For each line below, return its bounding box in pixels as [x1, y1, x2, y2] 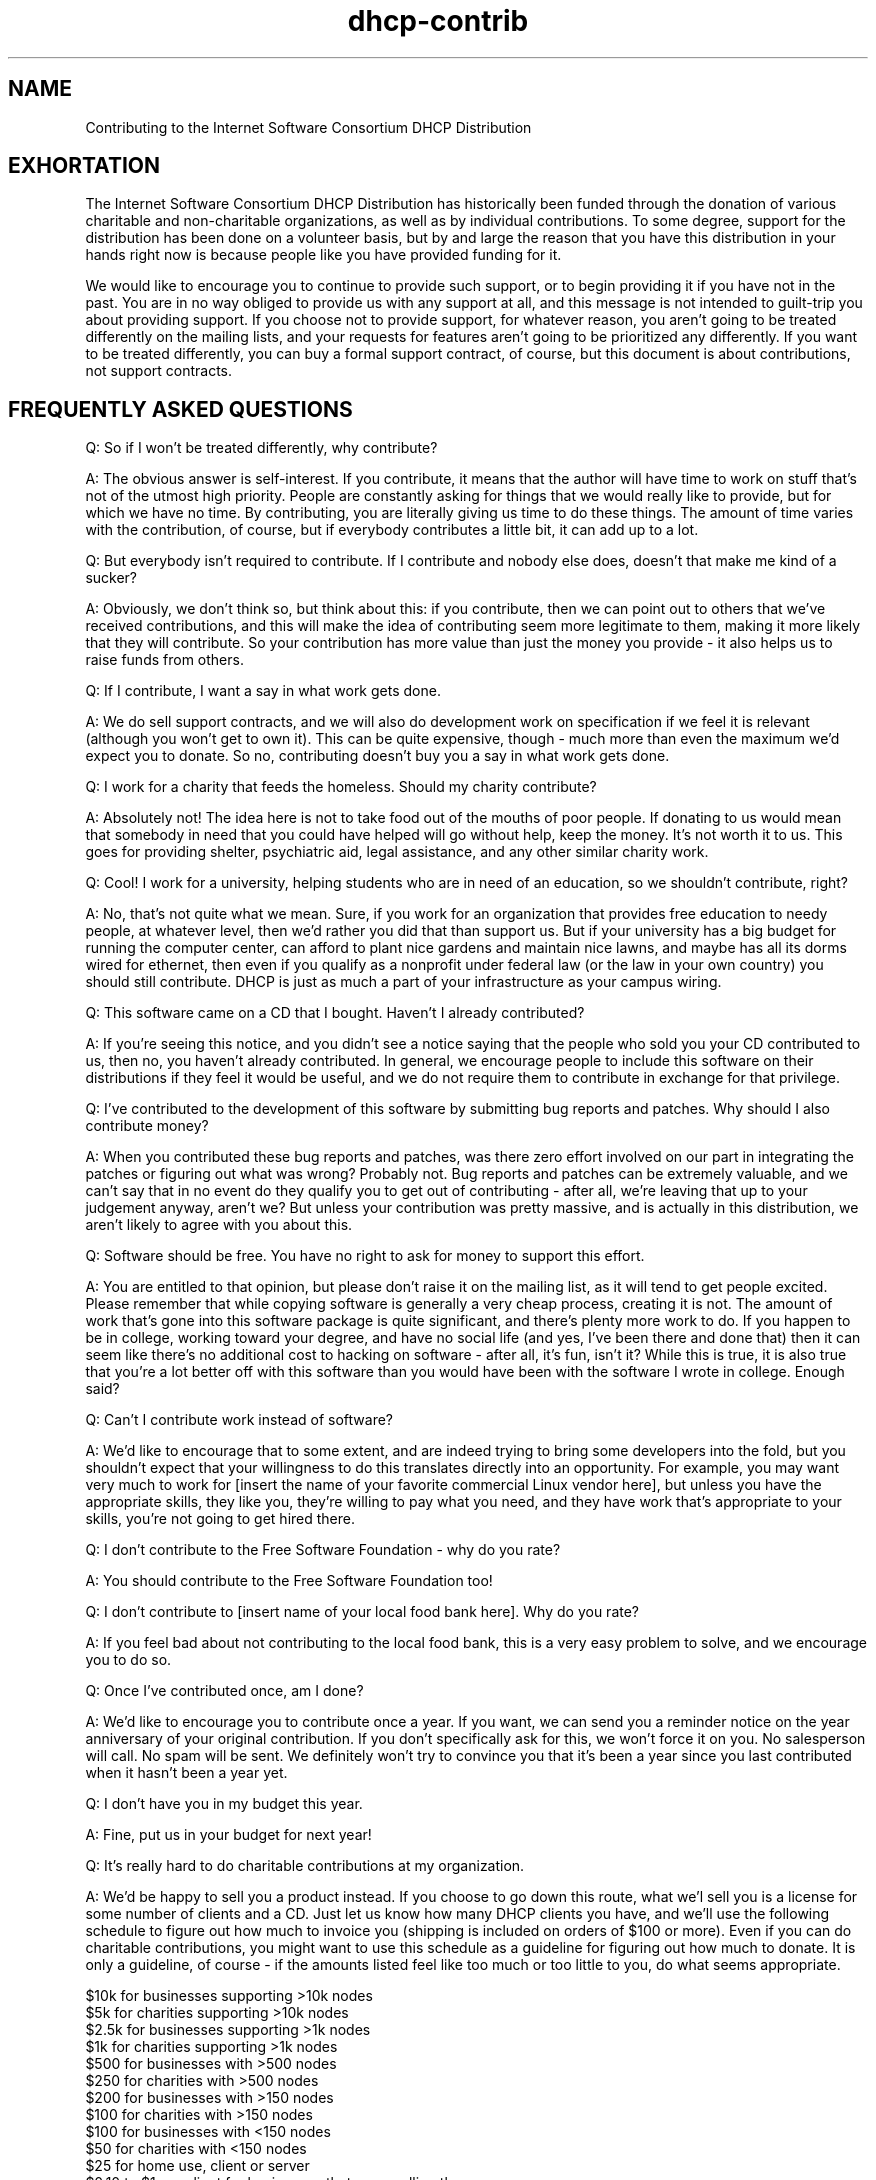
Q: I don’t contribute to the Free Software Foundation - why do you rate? [85, 1541, 561, 1559]
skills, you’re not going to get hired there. [85, 1510, 355, 1528]
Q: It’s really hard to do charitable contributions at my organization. [85, 1857, 525, 1875]
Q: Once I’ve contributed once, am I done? [85, 1682, 364, 1700]
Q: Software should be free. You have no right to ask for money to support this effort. [85, 1247, 645, 1265]
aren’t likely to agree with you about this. [85, 1216, 353, 1234]
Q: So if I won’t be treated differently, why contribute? [85, 439, 438, 457]
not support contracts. [85, 362, 233, 380]
